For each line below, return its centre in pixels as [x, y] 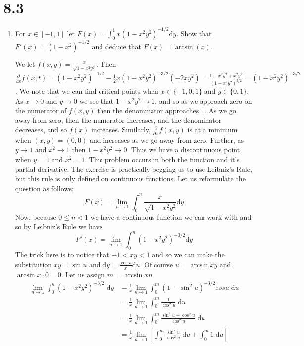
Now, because [36, 216]
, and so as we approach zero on [203, 100]
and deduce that [116, 46]
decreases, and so [41, 130]
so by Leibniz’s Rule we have [59, 226]
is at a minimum [212, 130]
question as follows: [44, 188]
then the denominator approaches [148, 110]
